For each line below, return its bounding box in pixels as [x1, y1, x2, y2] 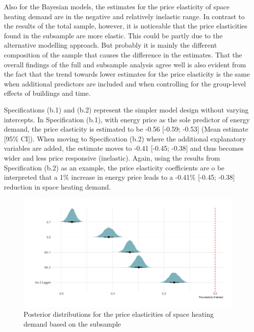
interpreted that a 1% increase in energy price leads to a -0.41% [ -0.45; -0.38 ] [4, 172, 235, 182]
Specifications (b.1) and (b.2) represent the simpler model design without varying [4, 104, 249, 114]
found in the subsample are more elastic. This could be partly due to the [4, 30, 223, 40]
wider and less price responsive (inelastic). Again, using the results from [4, 152, 220, 163]
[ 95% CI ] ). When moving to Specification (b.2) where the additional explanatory [4, 133, 246, 143]
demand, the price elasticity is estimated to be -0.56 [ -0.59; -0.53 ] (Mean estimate [4, 124, 249, 134]
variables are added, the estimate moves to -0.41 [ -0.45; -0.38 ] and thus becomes [4, 143, 244, 153]
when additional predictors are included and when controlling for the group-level [4, 78, 246, 88]
